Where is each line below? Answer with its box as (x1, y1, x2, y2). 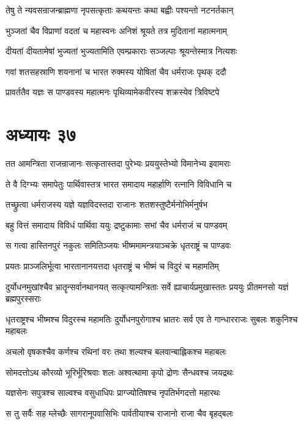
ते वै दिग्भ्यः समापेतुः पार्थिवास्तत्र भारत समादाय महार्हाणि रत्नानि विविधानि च (6, 177, 232, 190)
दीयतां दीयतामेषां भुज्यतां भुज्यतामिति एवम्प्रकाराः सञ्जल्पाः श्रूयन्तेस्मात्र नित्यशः (6, 45, 238, 57)
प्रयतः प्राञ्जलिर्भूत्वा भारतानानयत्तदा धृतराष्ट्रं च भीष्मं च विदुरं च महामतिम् (6, 260, 219, 272)
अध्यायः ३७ (6, 122, 77, 147)
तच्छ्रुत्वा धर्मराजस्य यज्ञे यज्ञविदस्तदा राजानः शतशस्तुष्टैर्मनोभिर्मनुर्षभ (6, 198, 208, 211)
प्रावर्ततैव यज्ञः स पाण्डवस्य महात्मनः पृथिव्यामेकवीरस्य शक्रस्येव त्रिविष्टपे (6, 86, 220, 98)
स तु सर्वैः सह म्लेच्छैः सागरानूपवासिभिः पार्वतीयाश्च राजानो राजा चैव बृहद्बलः (6, 406, 233, 419)
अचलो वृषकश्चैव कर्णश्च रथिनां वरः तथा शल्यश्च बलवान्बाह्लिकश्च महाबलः (6, 345, 226, 358)
